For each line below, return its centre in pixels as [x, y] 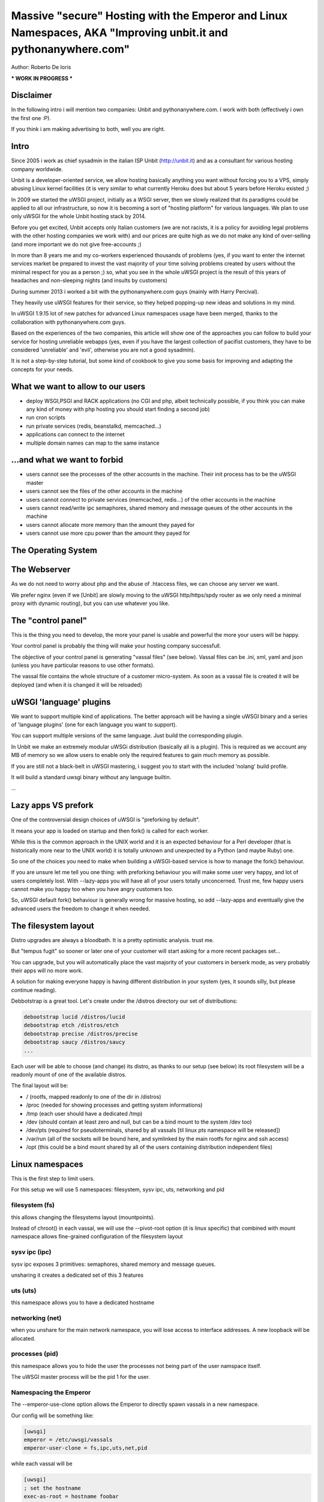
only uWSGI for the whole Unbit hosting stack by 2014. [79, 216]
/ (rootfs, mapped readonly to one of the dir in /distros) [94, 1096]
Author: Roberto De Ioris [41, 67]
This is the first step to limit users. [53, 1179]
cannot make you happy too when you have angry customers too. [92, 889]
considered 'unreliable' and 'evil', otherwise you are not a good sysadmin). [103, 350]
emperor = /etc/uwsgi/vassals [68, 1440]
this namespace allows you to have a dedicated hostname [83, 1303]
